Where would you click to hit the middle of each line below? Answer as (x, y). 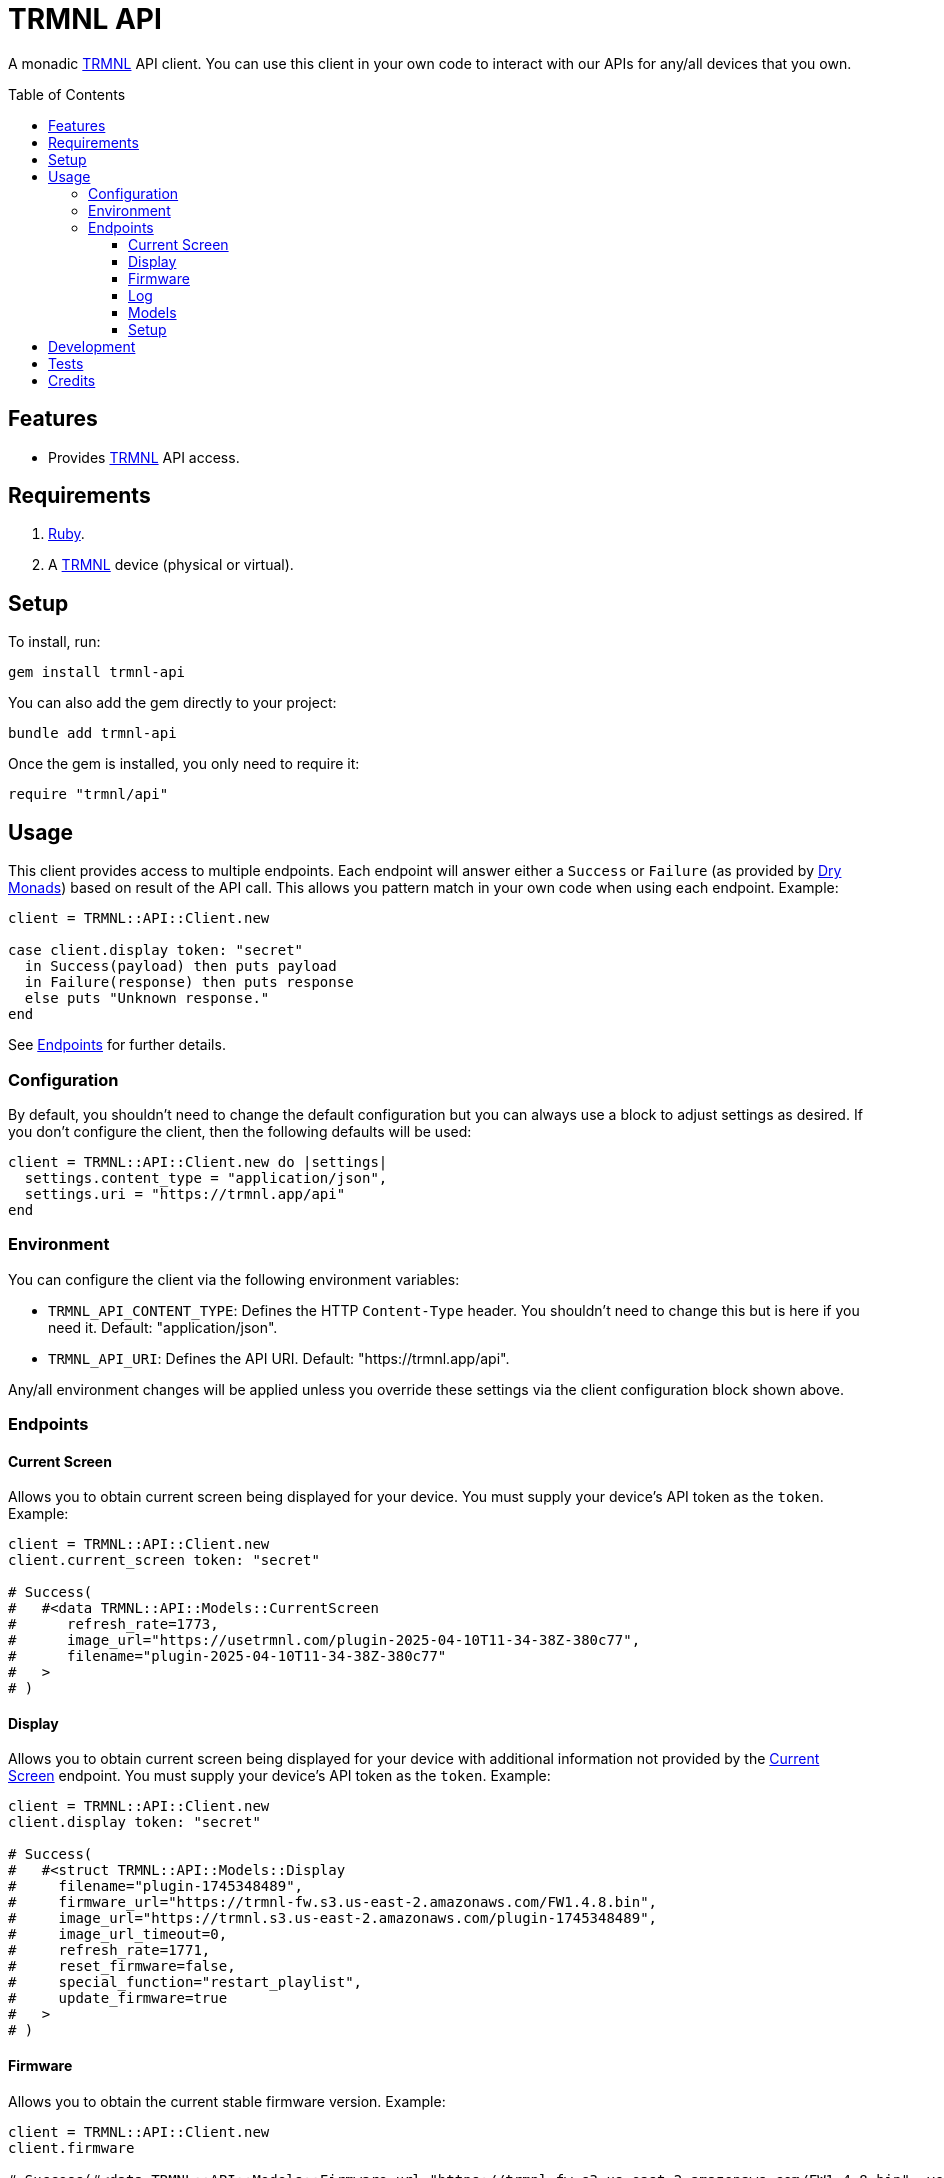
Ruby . (66, 534)
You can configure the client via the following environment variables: (234, 1279)
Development (92, 346)
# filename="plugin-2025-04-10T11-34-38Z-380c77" (227, 1656)
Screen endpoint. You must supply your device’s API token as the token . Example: (279, 1776)
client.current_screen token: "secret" (164, 1560)
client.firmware (71, 2147)
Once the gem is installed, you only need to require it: (184, 764)
